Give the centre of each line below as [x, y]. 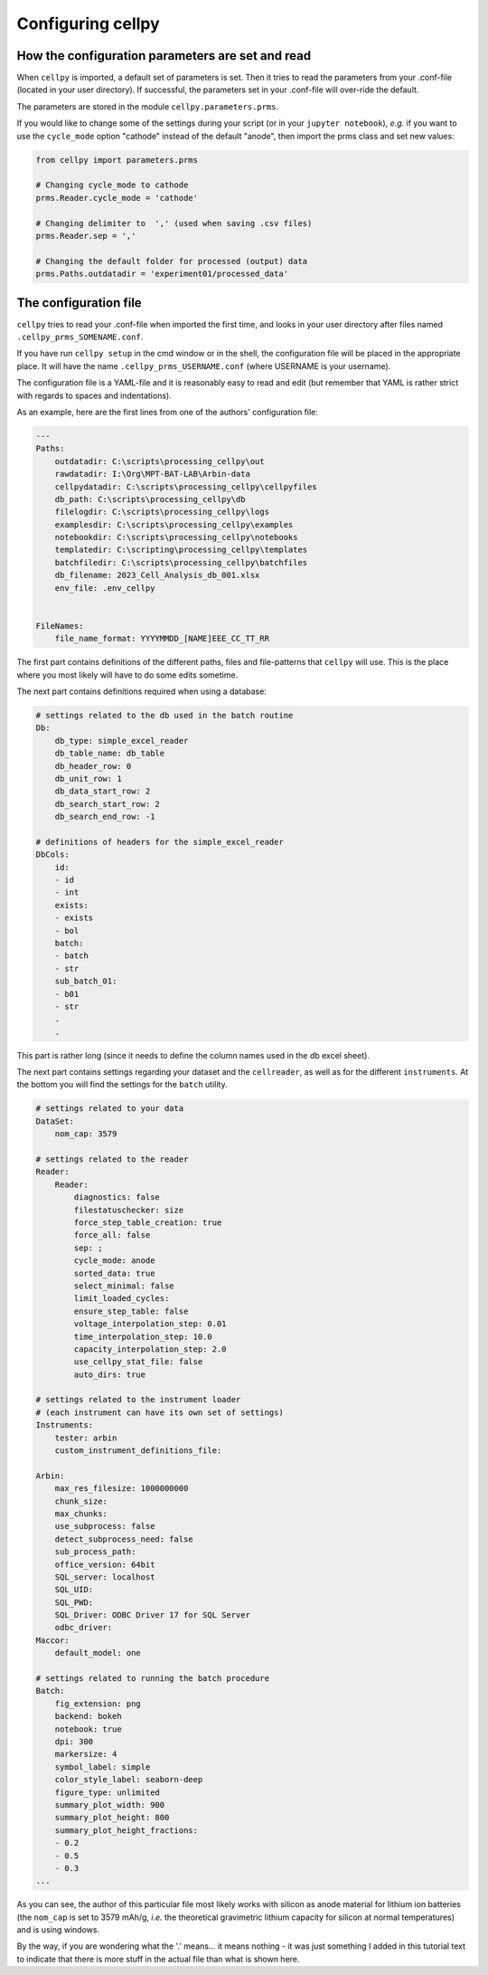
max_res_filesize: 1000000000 [122, 1489]
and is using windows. [58, 1930]
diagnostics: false [117, 1197]
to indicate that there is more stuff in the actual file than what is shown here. [158, 1959]
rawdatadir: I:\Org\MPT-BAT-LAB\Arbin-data [152, 474]
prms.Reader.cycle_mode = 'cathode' [117, 198]
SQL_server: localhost [105, 1577]
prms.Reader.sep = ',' [86, 236]
